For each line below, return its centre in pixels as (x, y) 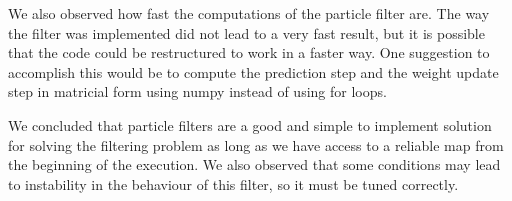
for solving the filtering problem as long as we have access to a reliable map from (256, 144)
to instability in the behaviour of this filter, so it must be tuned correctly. (233, 183)
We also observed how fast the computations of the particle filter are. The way (249, 13)
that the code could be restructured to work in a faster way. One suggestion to (249, 52)
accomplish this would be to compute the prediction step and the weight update (253, 71)
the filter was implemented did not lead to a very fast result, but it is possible (246, 32)
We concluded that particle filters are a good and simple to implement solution (250, 124)
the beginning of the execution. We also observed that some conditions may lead (254, 164)
